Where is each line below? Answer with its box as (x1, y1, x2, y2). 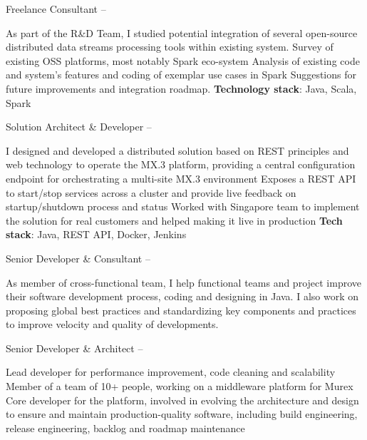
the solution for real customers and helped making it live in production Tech (6, 213, 343, 227)
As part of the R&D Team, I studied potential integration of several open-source (6, 25, 358, 40)
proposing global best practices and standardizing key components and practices (6, 302, 356, 317)
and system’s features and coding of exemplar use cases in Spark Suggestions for (6, 67, 356, 82)
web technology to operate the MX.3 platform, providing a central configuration (6, 157, 356, 172)
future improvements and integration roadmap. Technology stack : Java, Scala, (6, 81, 357, 96)
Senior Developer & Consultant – (6, 250, 150, 265)
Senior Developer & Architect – (6, 340, 143, 355)
